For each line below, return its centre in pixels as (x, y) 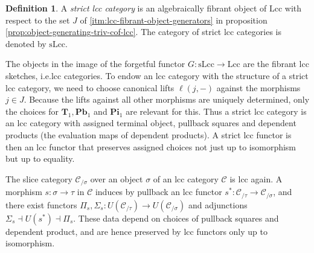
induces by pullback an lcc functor (159, 192)
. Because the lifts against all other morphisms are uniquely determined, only (167, 99)
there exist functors (41, 204)
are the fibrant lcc (276, 64)
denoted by (26, 43)
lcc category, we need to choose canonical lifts (90, 87)
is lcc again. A (256, 178)
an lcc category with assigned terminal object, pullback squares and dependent (151, 123)
